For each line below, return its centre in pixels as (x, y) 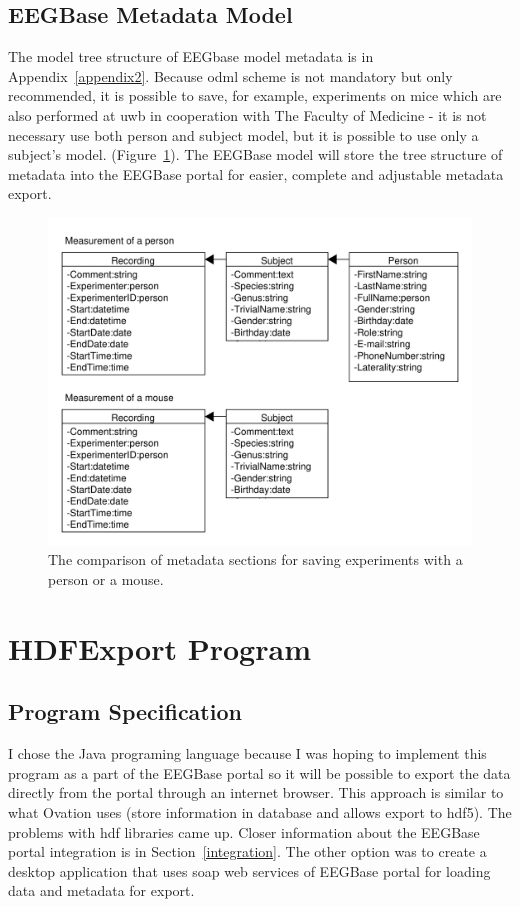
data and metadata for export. (101, 890)
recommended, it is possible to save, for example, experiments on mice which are (255, 95)
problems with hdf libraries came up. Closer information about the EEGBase (244, 831)
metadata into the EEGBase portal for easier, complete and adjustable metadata (256, 173)
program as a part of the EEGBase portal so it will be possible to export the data (259, 772)
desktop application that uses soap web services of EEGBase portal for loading (249, 870)
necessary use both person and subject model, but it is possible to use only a (243, 134)
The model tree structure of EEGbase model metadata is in (191, 56)
